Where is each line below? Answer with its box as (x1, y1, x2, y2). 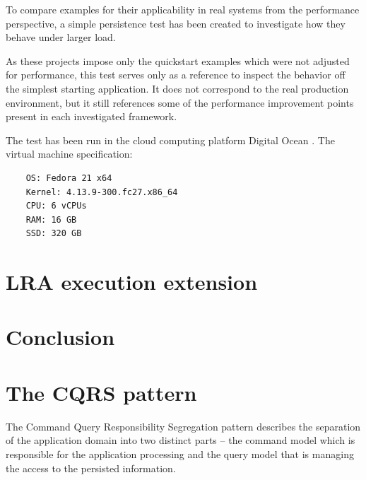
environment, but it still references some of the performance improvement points (6, 95, 354, 110)
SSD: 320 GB (25, 228, 82, 239)
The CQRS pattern (6, 377, 197, 406)
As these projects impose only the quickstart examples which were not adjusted (6, 53, 350, 68)
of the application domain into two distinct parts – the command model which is (6, 433, 355, 447)
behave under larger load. (6, 30, 116, 45)
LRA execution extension (6, 267, 258, 296)
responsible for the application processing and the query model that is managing (6, 446, 354, 461)
